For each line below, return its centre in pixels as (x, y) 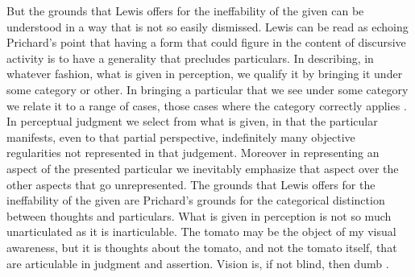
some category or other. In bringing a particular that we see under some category (207, 89)
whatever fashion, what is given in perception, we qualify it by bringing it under (205, 74)
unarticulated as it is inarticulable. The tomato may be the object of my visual (201, 232)
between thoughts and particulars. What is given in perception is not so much (199, 215)
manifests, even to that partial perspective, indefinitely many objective (181, 136)
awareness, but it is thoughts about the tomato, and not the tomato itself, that (202, 247)
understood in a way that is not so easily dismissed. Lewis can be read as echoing (207, 26)
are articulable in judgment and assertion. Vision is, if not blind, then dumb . (198, 263)
